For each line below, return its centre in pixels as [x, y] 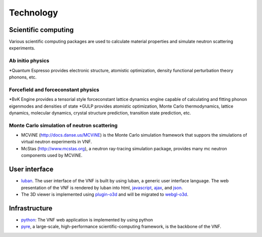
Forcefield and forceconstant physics [54, 90]
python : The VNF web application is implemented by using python [87, 220]
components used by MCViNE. [52, 156]
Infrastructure [31, 208]
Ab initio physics [29, 61]
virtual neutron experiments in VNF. [57, 142]
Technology [33, 13]
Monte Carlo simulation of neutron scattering [63, 125]
